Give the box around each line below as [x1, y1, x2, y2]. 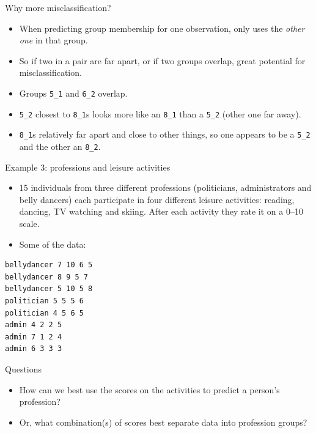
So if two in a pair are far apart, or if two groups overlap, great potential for [19, 54, 306, 67]
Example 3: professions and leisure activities [5, 160, 171, 173]
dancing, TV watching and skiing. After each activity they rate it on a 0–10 [19, 205, 303, 218]
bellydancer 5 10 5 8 [5, 284, 93, 294]
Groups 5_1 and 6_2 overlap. [19, 86, 128, 99]
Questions [5, 362, 42, 375]
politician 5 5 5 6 [5, 296, 84, 305]
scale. [19, 216, 40, 229]
